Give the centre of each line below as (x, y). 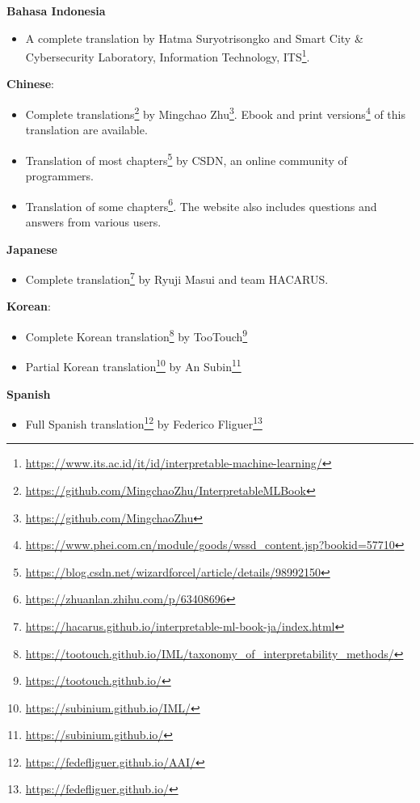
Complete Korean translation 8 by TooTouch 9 (136, 335)
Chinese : (31, 84)
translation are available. (86, 130)
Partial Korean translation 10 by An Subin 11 (133, 365)
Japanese (32, 249)
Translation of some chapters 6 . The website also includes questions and (201, 205)
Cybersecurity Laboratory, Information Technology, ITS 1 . (168, 55)
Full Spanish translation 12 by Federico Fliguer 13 (144, 423)
